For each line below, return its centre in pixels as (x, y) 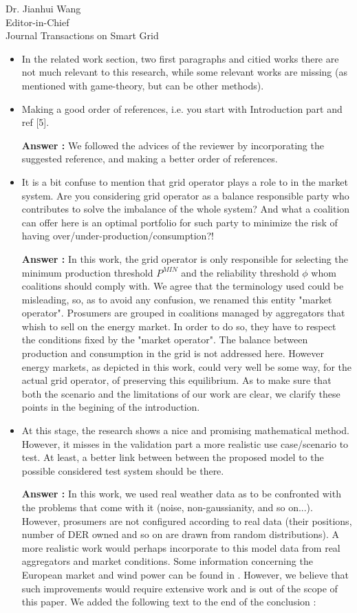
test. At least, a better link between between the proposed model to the (173, 457)
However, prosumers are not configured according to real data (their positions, (187, 520)
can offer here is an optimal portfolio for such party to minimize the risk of (180, 222)
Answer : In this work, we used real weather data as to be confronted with (181, 494)
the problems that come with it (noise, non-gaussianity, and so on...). (167, 507)
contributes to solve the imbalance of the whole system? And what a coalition (186, 209)
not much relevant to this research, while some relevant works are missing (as (184, 72)
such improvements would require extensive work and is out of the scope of (180, 588)
